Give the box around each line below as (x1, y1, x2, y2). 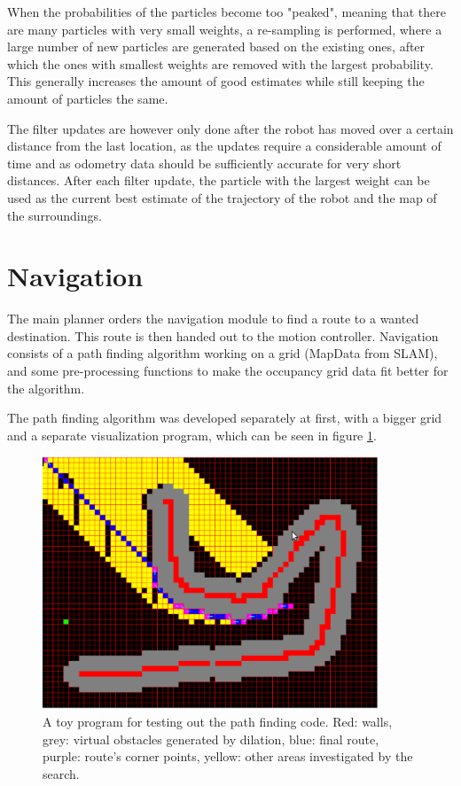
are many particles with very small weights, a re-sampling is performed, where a (7, 19, 442, 38)
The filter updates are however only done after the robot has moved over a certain (7, 119, 454, 137)
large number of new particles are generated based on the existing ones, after (7, 37, 426, 56)
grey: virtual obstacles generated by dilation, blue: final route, (43, 729, 379, 748)
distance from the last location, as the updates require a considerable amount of (7, 136, 441, 155)
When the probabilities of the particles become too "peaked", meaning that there (7, 3, 446, 20)
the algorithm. (7, 378, 85, 397)
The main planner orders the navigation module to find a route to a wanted (7, 309, 419, 328)
